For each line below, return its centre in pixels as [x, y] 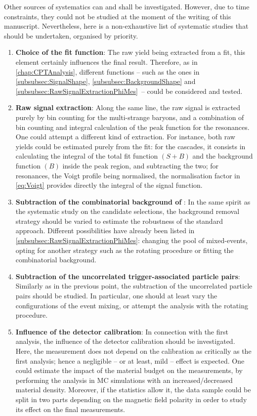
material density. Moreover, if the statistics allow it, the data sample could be [133, 390]
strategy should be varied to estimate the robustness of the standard [119, 221]
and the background [223, 156]
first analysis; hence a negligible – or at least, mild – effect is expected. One [130, 360]
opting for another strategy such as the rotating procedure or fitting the [125, 250]
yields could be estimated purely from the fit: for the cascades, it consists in [130, 146]
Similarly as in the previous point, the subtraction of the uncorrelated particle [134, 286]
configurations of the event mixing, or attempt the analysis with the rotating [132, 305]
